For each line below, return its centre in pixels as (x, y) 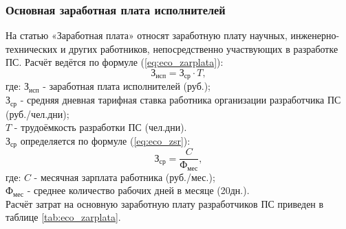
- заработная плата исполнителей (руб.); (127, 86)
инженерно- (315, 35)
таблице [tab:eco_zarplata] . (63, 217)
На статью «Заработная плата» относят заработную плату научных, (147, 35)
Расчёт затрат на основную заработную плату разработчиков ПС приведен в (165, 203)
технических (32, 48)
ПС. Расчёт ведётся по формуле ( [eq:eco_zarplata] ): (115, 62)
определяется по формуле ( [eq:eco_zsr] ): (105, 140)
